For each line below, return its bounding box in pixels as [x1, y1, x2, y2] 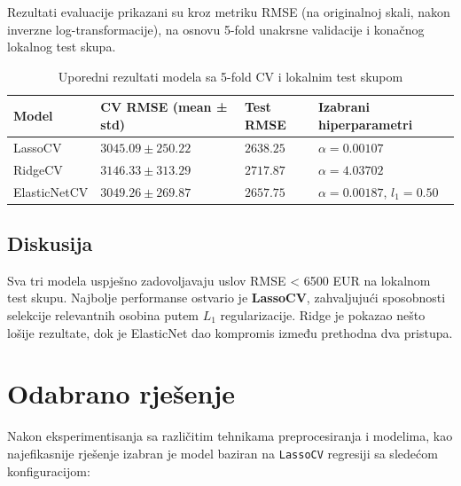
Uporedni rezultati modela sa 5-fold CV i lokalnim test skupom [58, 67, 403, 85]
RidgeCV [13, 160, 63, 178]
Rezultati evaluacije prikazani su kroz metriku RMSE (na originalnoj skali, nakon [7, 3, 450, 20]
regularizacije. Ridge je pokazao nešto [220, 305, 426, 324]
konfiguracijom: [7, 461, 90, 480]
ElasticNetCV [13, 182, 89, 200]
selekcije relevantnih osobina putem [7, 305, 199, 324]
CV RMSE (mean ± [100, 98, 228, 116]
